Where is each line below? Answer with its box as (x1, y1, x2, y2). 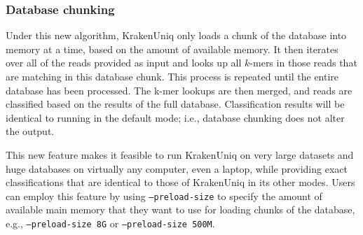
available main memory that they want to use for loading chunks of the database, (6, 202, 355, 217)
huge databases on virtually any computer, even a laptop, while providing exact (6, 161, 348, 176)
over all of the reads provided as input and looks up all (6, 55, 242, 70)
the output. (6, 124, 55, 138)
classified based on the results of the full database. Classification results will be (6, 97, 345, 111)
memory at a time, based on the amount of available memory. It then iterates (6, 41, 338, 56)
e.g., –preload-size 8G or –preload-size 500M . (6, 216, 215, 230)
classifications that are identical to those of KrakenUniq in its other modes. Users (6, 175, 355, 190)
